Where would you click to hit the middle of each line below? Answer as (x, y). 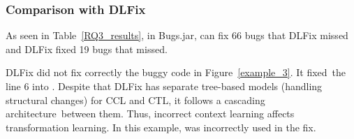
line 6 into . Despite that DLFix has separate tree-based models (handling (164, 86)
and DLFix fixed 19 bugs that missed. (87, 49)
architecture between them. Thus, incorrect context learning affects (150, 114)
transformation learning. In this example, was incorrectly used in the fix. (161, 127)
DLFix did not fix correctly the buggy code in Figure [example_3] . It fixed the (176, 72)
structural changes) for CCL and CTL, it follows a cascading (135, 100)
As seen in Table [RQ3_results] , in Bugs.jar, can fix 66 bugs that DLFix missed (177, 35)
